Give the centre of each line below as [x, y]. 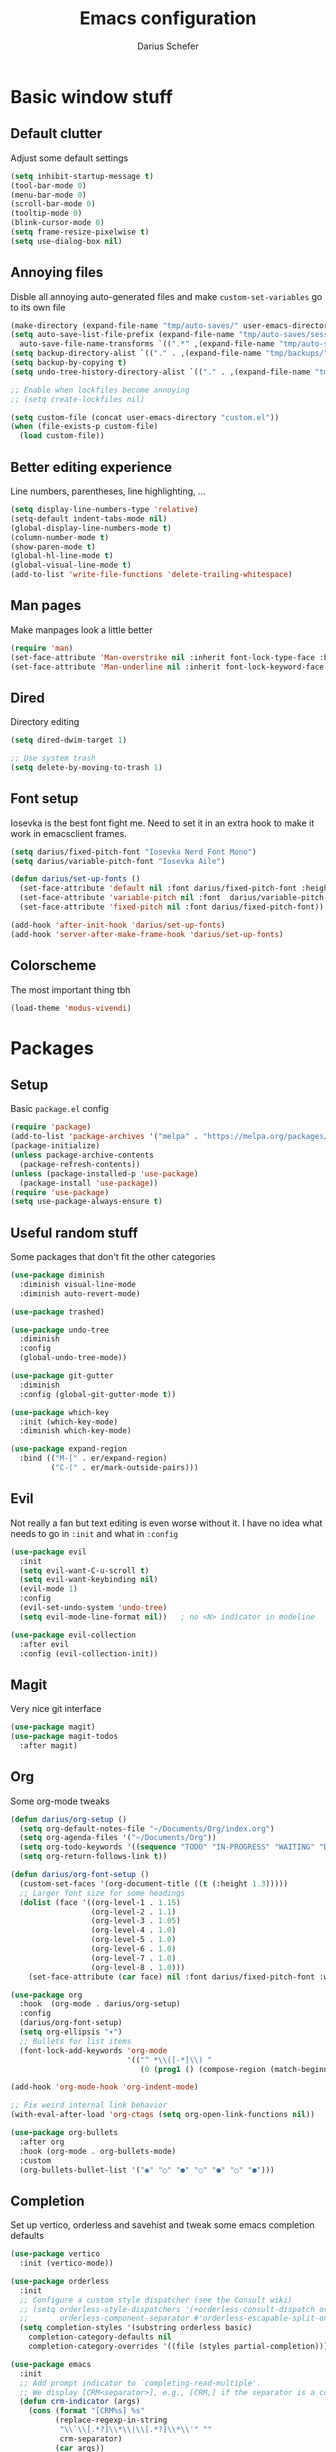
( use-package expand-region [69, 1449]
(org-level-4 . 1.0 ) [133, 1930]
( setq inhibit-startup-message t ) [82, 176]
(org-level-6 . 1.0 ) [133, 1949]
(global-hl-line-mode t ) [62, 556]
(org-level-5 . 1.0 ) [133, 1940]
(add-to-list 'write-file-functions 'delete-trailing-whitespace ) [151, 575]
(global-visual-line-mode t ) [71, 565]
